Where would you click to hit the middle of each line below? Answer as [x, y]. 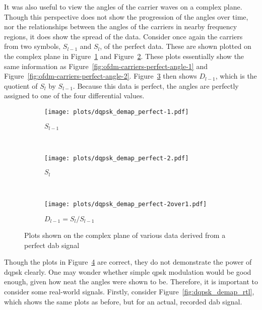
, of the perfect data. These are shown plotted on [176, 46]
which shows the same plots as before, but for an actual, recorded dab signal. [123, 301]
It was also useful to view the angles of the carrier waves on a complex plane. [123, 7]
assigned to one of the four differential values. [74, 96]
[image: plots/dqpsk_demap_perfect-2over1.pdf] [126, 204]
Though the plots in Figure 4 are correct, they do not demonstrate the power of [128, 262]
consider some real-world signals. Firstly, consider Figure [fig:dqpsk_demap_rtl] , [129, 291]
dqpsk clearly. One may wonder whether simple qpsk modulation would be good [128, 271]
